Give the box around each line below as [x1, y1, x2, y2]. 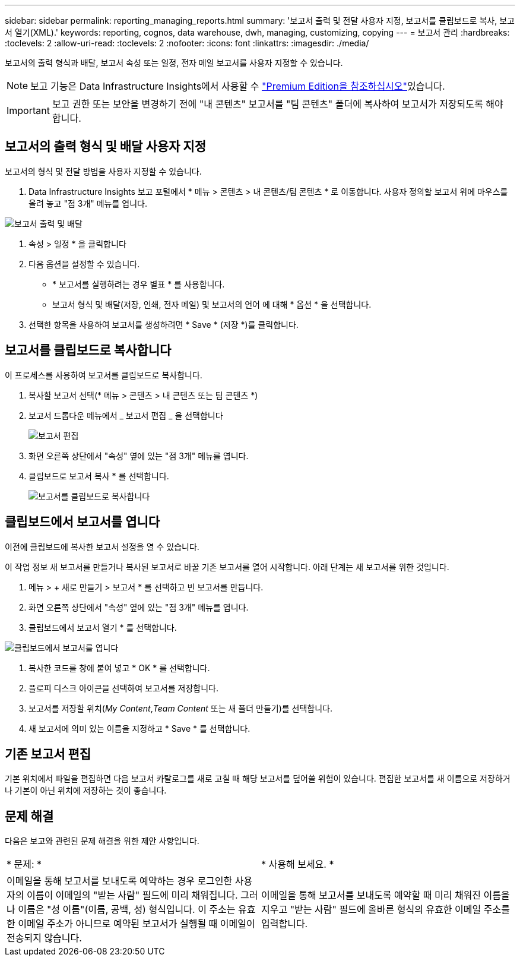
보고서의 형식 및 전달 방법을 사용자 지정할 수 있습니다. [5, 166, 202, 176]
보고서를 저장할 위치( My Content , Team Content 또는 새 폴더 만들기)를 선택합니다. [28, 703, 333, 713]
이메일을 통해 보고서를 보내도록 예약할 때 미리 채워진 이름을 [261, 889, 510, 902]
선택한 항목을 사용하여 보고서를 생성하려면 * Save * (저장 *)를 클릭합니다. [28, 319, 299, 330]
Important [7, 105, 50, 116]
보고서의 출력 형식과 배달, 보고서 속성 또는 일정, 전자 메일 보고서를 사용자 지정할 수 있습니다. [5, 58, 343, 68]
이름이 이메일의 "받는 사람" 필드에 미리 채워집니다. [26, 889, 238, 902]
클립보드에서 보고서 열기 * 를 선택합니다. [28, 622, 177, 633]
